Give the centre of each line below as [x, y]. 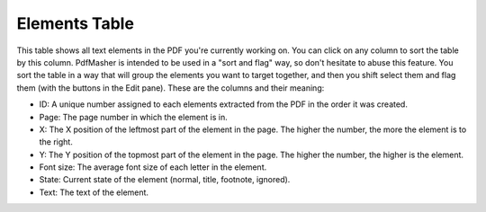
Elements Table [76, 23]
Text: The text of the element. [94, 192]
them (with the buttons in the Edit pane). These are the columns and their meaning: [171, 88]
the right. [56, 142]
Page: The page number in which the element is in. [134, 117]
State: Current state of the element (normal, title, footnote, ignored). [165, 180]
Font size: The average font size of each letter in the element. [153, 167]
